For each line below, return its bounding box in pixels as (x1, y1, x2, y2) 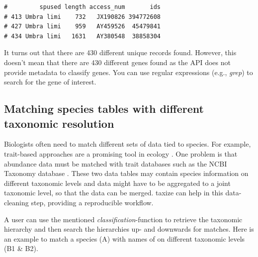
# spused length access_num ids (4, 3, 161, 10)
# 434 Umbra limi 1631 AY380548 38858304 (4, 32, 161, 40)
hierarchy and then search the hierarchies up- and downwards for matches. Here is (4, 224, 254, 234)
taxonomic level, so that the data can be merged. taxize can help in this (4, 187, 223, 198)
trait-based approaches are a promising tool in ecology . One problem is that (4, 148, 238, 159)
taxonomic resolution (4, 115, 114, 131)
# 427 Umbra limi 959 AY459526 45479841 (4, 23, 161, 30)
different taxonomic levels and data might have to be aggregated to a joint (4, 177, 231, 188)
